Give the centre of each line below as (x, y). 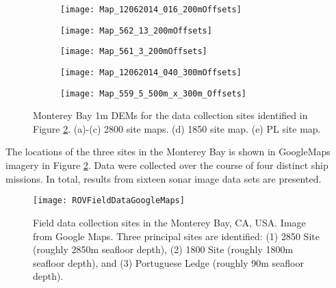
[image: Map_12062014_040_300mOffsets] (151, 72)
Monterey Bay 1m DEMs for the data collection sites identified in (170, 115)
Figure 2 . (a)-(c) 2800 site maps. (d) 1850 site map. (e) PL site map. (177, 128)
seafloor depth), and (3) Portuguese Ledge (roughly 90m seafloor (168, 262)
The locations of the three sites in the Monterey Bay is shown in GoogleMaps (168, 152)
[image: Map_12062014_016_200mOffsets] (151, 10)
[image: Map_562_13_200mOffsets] (136, 30)
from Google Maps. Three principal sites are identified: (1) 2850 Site (176, 236)
